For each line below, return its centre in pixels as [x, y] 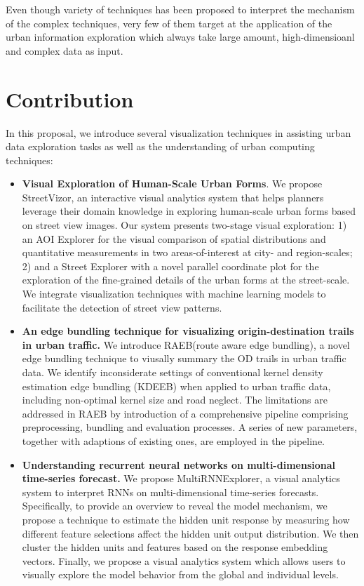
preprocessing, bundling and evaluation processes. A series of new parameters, [190, 427]
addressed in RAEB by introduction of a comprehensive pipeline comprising [185, 413]
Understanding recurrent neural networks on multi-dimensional [178, 464]
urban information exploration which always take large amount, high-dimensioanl [180, 37]
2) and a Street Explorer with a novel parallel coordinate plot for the [170, 266]
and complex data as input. [65, 50]
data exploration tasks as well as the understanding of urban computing [160, 146]
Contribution [70, 99]
